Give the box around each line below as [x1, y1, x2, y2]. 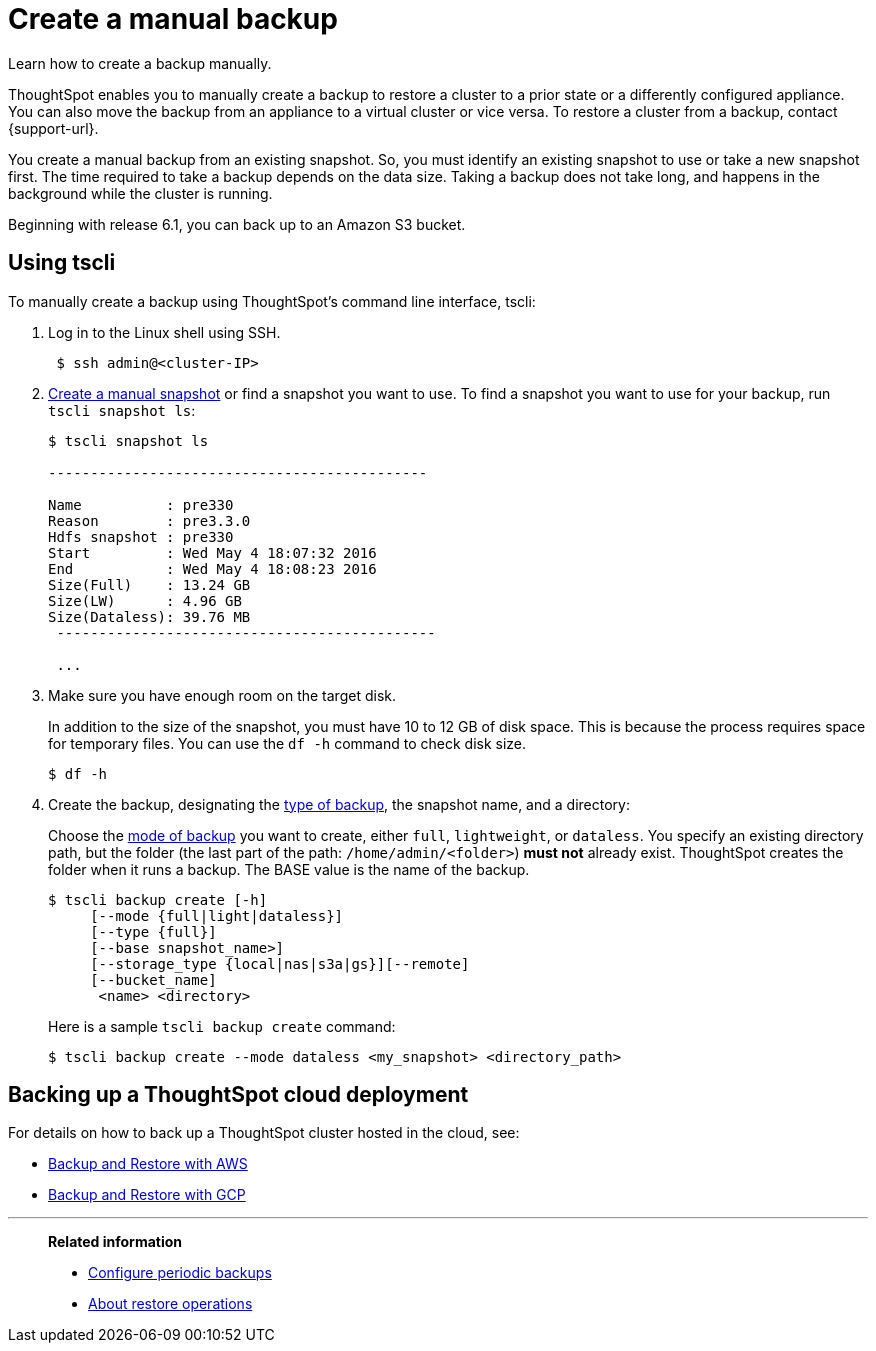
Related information [48, 1233, 183, 1251]
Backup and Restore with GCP [48, 1186, 246, 1204]
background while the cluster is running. [8, 184, 273, 202]
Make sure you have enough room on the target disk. [48, 686, 396, 704]
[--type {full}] [90, 923, 217, 940]
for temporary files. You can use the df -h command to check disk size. [48, 734, 527, 752]
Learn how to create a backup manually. [8, 54, 272, 72]
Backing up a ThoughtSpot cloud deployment [8, 1082, 469, 1108]
